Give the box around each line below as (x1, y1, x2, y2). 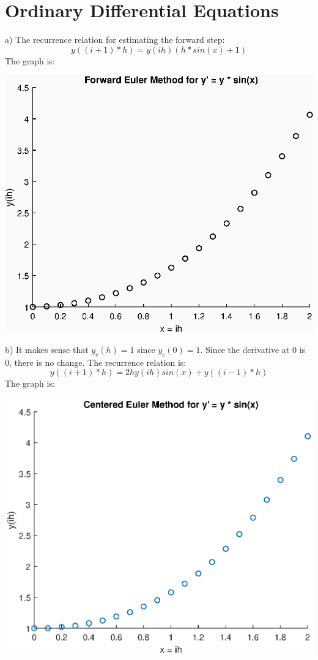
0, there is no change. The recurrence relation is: (5, 355, 187, 368)
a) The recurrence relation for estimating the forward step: (5, 33, 225, 46)
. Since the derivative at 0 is (200, 343, 306, 355)
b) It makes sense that (5, 343, 89, 355)
